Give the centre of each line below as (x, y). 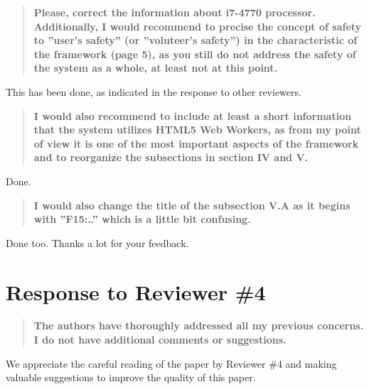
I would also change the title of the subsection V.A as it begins (192, 205)
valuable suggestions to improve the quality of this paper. (131, 377)
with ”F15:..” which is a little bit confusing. (142, 219)
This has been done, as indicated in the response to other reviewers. (154, 91)
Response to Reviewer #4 (136, 291)
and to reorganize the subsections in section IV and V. (171, 157)
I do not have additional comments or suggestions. (160, 340)
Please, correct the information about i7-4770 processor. (175, 12)
